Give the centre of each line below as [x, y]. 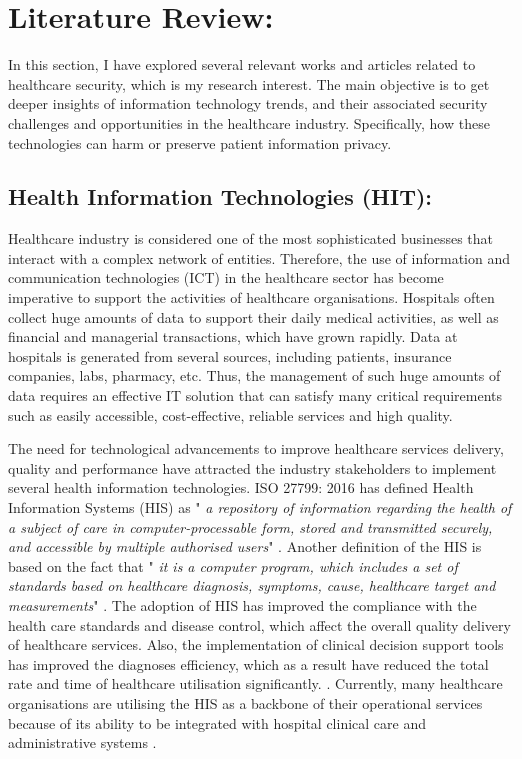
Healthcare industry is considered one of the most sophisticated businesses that [251, 238]
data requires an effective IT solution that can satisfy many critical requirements [255, 395]
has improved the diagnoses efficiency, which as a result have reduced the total [248, 663]
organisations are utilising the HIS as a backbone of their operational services [245, 702]
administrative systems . [82, 742]
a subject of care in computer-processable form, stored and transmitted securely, [250, 526]
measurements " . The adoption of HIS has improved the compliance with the [242, 604]
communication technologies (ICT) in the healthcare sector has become [226, 277]
